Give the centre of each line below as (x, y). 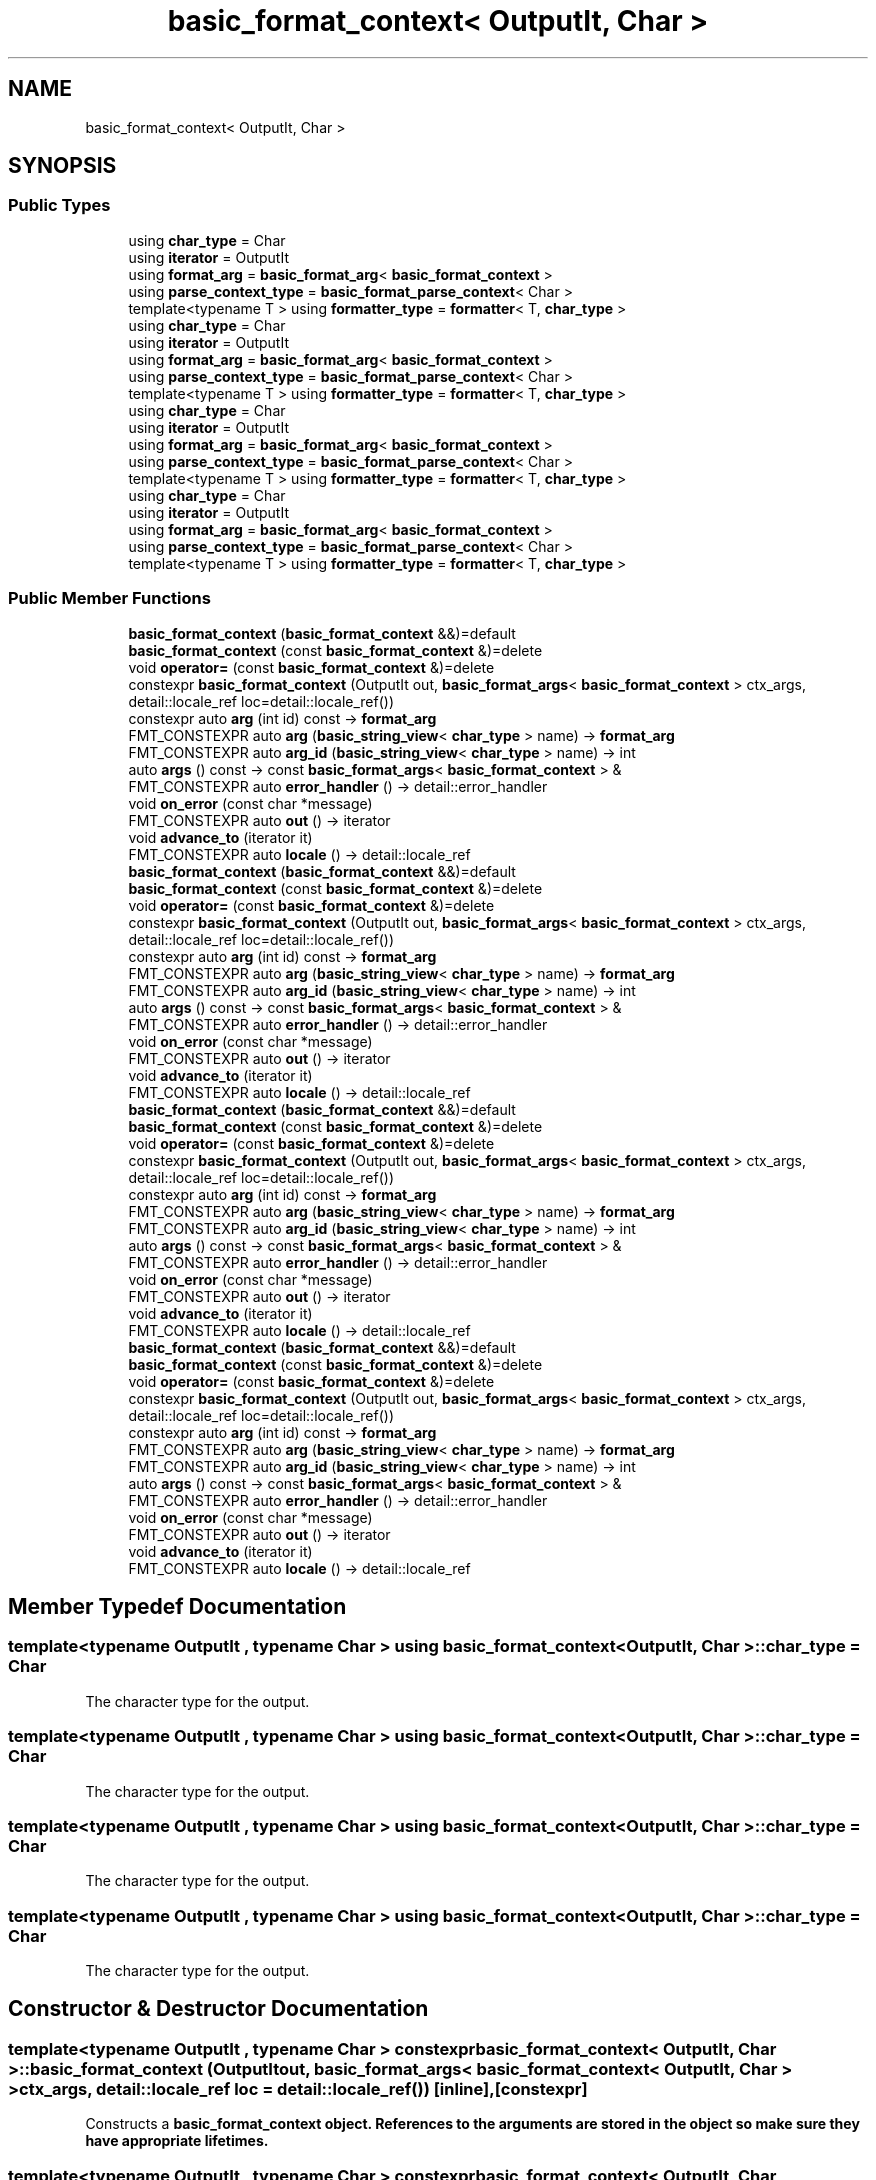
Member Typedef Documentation (177, 1606)
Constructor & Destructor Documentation (218, 2009)
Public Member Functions (109, 598)
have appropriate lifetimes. (177, 2141)
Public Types (59, 205)
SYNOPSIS (62, 166)
